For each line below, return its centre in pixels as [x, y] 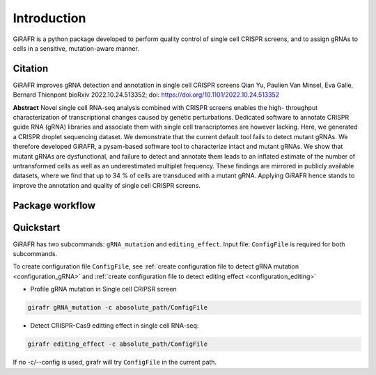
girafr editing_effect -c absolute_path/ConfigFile [118, 344]
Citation [31, 69]
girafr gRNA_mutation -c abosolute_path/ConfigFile [118, 308]
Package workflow [54, 205]
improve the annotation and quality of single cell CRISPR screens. [107, 185]
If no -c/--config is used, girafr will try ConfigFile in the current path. [115, 362]
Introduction [49, 18]
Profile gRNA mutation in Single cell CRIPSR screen [103, 289]
